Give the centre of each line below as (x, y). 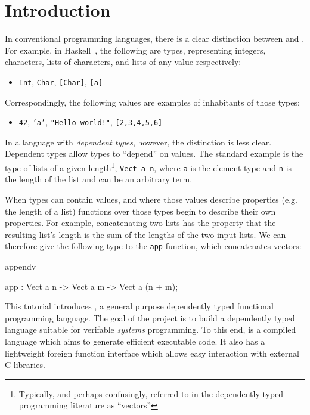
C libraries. (25, 365)
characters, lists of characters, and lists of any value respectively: (123, 62)
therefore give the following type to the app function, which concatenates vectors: (153, 246)
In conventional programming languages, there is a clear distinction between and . (155, 38)
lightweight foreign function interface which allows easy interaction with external (152, 353)
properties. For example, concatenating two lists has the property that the (140, 223)
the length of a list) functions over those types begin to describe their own (140, 211)
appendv (21, 266)
